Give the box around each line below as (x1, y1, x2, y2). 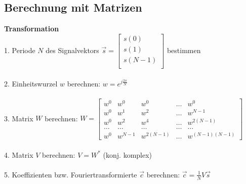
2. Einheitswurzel (4, 78, 58, 88)
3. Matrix (4, 113, 33, 123)
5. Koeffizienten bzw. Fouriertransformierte (4, 169, 137, 179)
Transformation (4, 23, 59, 34)
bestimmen (167, 44, 201, 55)
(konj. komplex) (103, 149, 152, 160)
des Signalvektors (46, 44, 99, 55)
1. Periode (4, 44, 35, 55)
